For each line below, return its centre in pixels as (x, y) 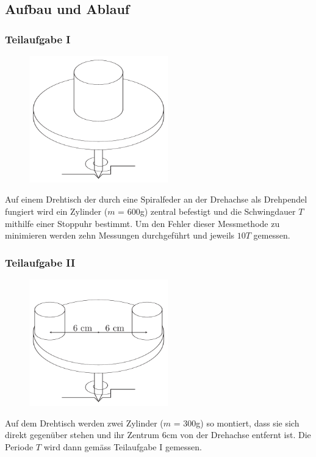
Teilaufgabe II (40, 262)
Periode (19, 446)
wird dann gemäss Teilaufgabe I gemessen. (123, 446)
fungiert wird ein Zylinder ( (56, 211)
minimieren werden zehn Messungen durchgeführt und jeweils (120, 235)
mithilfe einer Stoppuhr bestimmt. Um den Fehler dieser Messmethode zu (142, 223)
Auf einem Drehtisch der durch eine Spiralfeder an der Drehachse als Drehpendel (156, 199)
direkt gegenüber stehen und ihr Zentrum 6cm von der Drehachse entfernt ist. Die (158, 435)
